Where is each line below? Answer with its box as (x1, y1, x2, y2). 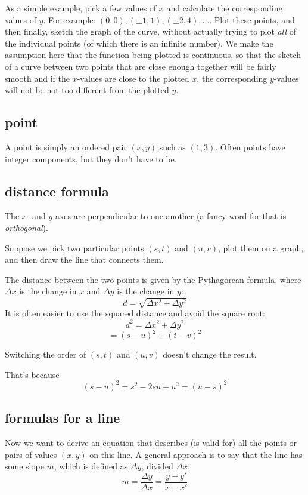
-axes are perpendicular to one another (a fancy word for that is (52, 210, 287, 222)
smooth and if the (5, 72, 70, 84)
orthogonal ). (5, 221, 48, 233)
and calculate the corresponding (166, 2, 283, 14)
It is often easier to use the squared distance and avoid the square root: (5, 307, 265, 319)
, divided (141, 460, 173, 472)
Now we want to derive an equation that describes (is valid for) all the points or (5, 436, 297, 448)
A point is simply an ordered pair (5, 140, 127, 153)
